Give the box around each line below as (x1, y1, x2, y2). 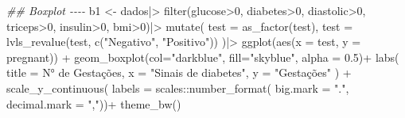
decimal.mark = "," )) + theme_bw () (6, 95, 181, 112)
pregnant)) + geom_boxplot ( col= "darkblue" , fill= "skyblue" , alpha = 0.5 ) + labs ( (6, 48, 399, 65)
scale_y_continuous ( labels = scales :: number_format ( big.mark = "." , (6, 79, 349, 96)
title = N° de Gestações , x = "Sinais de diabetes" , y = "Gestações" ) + (6, 64, 352, 81)
